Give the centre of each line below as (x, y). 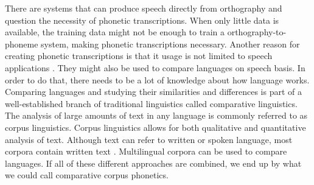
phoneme (22, 44)
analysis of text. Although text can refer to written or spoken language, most (149, 139)
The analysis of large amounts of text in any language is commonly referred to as (156, 115)
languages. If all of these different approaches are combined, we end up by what (153, 163)
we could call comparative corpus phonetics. (87, 175)
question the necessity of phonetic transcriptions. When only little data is (142, 20)
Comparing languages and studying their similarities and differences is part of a (153, 92)
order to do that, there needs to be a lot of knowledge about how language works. (157, 79)
